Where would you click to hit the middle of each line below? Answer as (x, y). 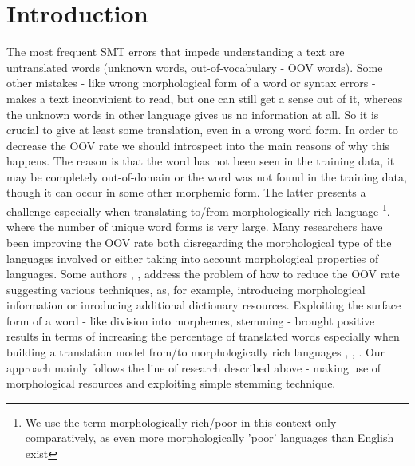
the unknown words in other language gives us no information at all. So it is (193, 114)
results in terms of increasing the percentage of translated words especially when (203, 336)
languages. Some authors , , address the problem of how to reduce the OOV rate (203, 274)
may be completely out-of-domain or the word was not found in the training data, (207, 176)
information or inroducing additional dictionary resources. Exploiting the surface (204, 305)
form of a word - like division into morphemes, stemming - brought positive (191, 320)
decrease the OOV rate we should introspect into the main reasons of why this (198, 145)
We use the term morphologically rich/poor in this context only (181, 422)
